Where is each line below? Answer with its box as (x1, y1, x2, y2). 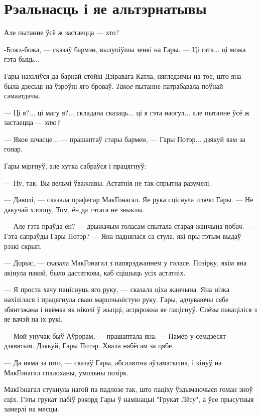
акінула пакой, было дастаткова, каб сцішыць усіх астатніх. (4, 267, 186, 277)
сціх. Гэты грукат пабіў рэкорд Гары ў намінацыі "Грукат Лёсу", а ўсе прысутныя (4, 393, 254, 404)
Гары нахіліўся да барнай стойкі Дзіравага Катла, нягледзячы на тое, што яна (4, 70, 241, 81)
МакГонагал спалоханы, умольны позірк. (4, 367, 128, 377)
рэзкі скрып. (4, 240, 42, 251)
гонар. (4, 144, 23, 154)
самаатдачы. (4, 90, 41, 101)
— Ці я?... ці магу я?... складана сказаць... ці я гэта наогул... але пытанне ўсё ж (4, 107, 249, 117)
